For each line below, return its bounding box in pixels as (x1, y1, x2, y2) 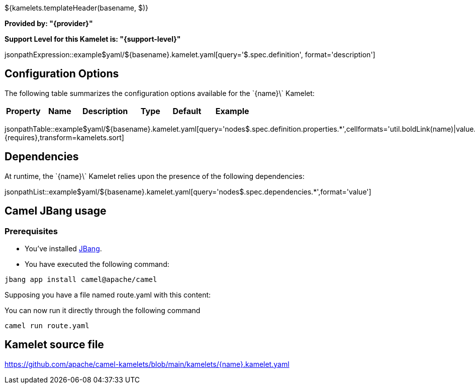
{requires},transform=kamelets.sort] (5, 133, 124, 142)
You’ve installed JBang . (25, 244, 102, 253)
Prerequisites (5, 226, 58, 236)
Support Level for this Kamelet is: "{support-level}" (5, 35, 181, 43)
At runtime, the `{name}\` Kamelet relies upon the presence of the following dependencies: (5, 171, 305, 180)
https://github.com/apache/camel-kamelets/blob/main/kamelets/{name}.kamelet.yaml (5, 359, 290, 368)
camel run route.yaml (5, 321, 89, 330)
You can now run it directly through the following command (5, 306, 201, 315)
